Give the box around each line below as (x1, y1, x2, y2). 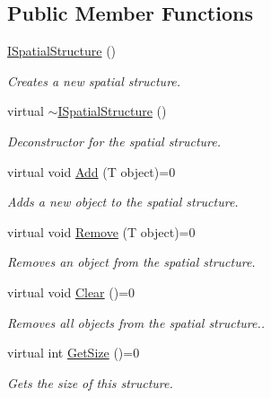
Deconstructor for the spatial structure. (7, 131, 221, 150)
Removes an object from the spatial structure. (7, 252, 256, 271)
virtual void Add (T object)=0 (7, 162, 176, 181)
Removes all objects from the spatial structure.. (7, 313, 266, 332)
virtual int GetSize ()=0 (7, 343, 140, 362)
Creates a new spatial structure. (7, 71, 181, 90)
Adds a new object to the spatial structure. (7, 192, 239, 211)
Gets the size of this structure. (7, 373, 173, 392)
